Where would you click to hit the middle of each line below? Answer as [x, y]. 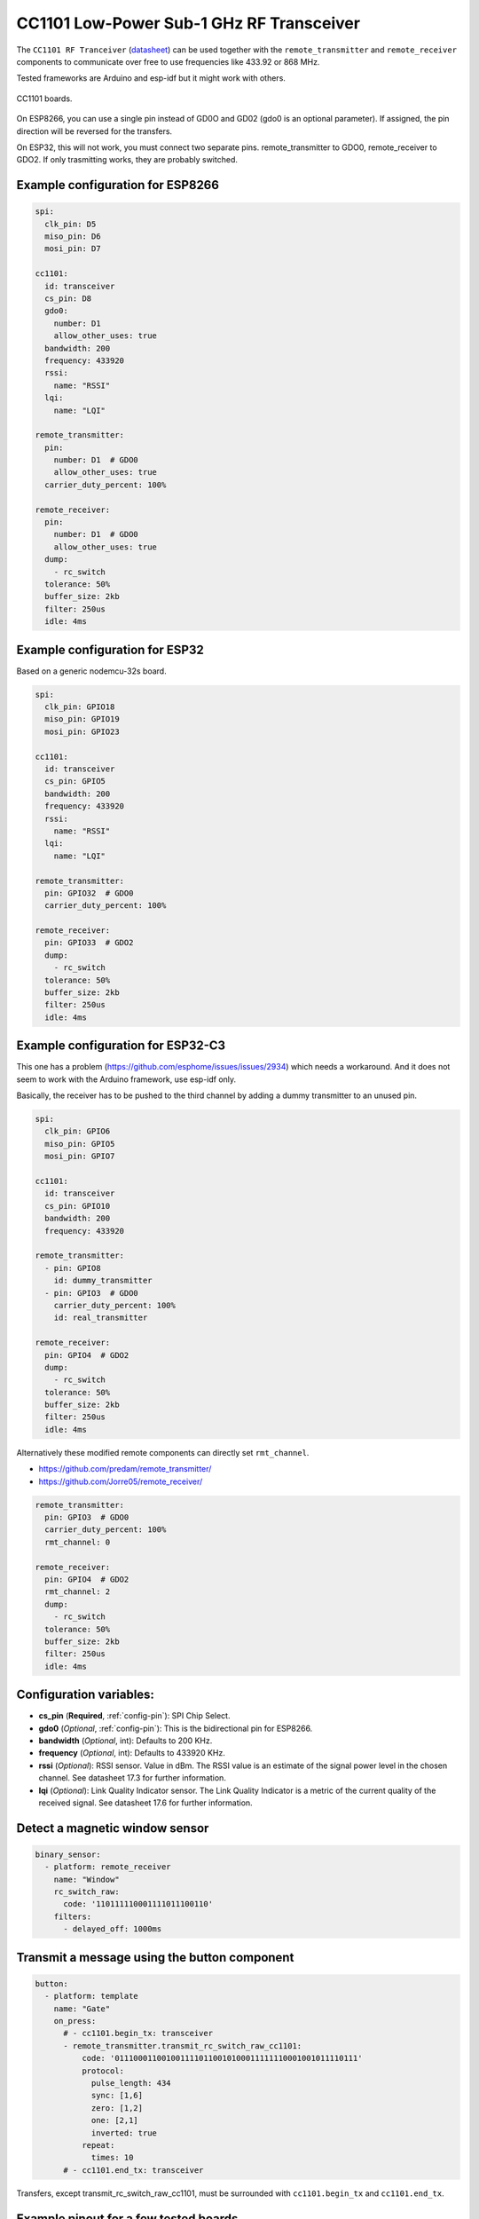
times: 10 [112, 2158]
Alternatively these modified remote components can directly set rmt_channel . [163, 1452]
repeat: [98, 2145]
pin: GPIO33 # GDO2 [89, 943]
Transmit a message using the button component [155, 1957]
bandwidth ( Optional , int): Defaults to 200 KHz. [126, 1741]
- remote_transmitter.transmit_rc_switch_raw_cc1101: [183, 2045]
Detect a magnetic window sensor [113, 1828]
